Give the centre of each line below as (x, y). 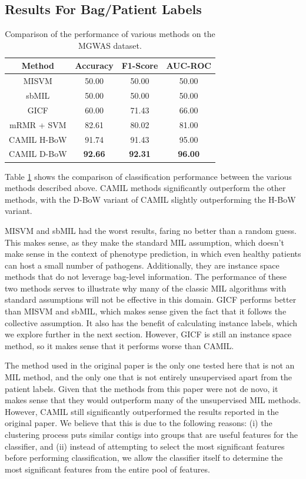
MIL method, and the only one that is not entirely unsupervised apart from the (148, 377)
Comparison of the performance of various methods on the (110, 34)
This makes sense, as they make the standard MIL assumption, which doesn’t (144, 242)
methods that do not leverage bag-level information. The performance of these (146, 277)
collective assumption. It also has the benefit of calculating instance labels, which (151, 322)
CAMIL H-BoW (38, 139)
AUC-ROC (189, 66)
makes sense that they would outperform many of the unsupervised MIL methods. (153, 400)
